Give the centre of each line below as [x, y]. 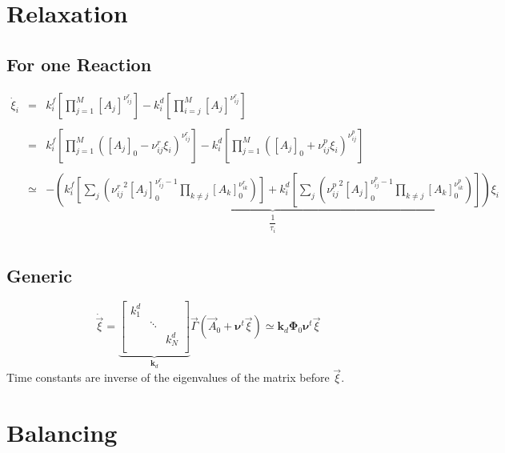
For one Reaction [79, 64]
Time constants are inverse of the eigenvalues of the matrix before [168, 377]
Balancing [62, 433]
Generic [39, 275]
